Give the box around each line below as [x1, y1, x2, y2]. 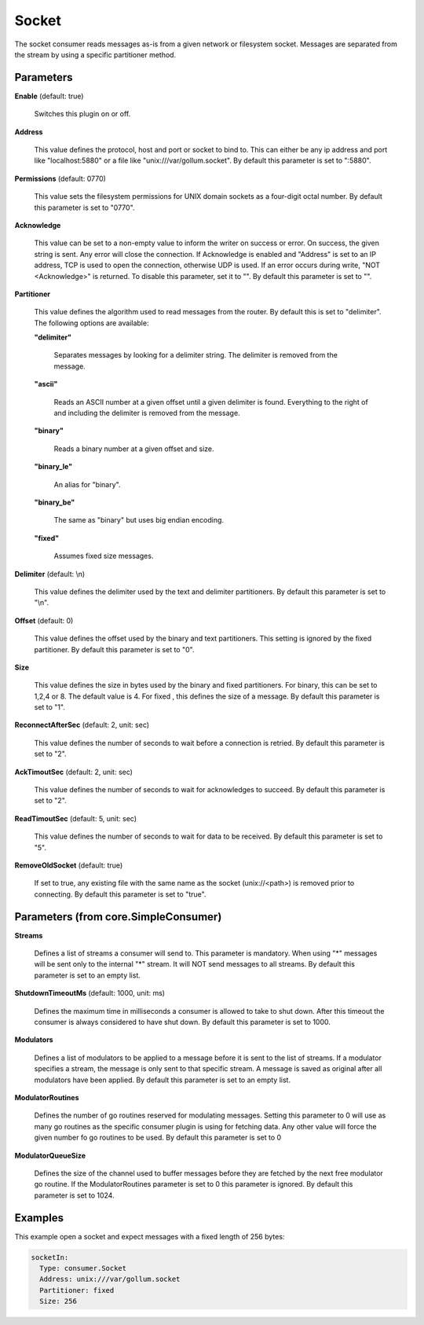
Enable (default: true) [14, 91, 84, 101]
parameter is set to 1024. [34, 1191, 115, 1200]
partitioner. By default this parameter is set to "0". [34, 644, 195, 654]
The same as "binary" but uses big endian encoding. [53, 516, 224, 525]
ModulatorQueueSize [14, 1151, 86, 1160]
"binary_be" [34, 497, 75, 507]
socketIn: [31, 1253, 69, 1261]
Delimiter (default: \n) [14, 569, 86, 578]
